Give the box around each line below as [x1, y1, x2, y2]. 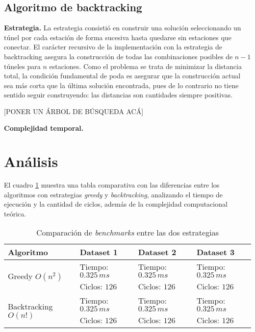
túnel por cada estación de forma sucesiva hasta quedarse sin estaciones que [4, 32, 231, 42]
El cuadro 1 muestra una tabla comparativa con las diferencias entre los [4, 180, 220, 190]
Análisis [4, 151, 58, 171]
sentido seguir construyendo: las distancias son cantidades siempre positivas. [4, 90, 233, 100]
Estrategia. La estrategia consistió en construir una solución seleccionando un [4, 23, 241, 33]
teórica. [4, 209, 26, 219]
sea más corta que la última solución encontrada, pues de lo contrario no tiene [4, 80, 239, 90]
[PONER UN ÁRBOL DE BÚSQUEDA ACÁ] [4, 106, 144, 116]
